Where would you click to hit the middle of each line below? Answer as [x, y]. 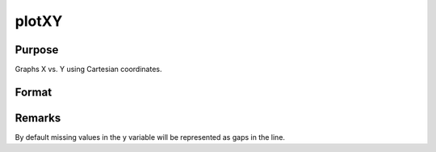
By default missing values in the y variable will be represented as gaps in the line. [150, 137]
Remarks [38, 118]
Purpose [37, 50]
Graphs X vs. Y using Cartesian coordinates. [88, 70]
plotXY [39, 21]
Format [34, 92]
